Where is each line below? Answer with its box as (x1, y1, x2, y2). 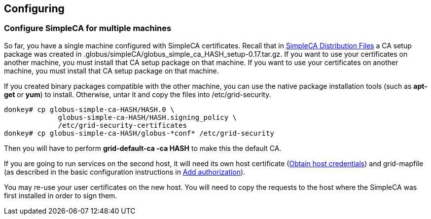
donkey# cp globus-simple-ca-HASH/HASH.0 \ (4, 105, 175, 113)
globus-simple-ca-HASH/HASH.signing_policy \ (58, 113, 237, 121)
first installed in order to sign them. (4, 191, 117, 200)
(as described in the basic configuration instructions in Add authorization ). (4, 167, 246, 176)
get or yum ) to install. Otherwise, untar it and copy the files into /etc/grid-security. (4, 90, 271, 99)
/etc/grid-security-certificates (58, 121, 187, 129)
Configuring (4, 2, 65, 15)
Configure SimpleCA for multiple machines (4, 23, 172, 34)
